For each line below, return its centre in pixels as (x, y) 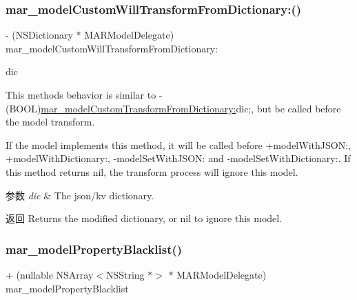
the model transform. (50, 122)
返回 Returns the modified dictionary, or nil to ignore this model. (144, 218)
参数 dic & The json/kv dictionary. (80, 195)
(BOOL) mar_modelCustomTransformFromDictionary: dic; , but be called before (173, 108)
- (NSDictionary (39, 35)
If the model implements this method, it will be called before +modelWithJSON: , (178, 144)
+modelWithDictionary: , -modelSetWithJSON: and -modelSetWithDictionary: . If (178, 158)
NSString (125, 274)
